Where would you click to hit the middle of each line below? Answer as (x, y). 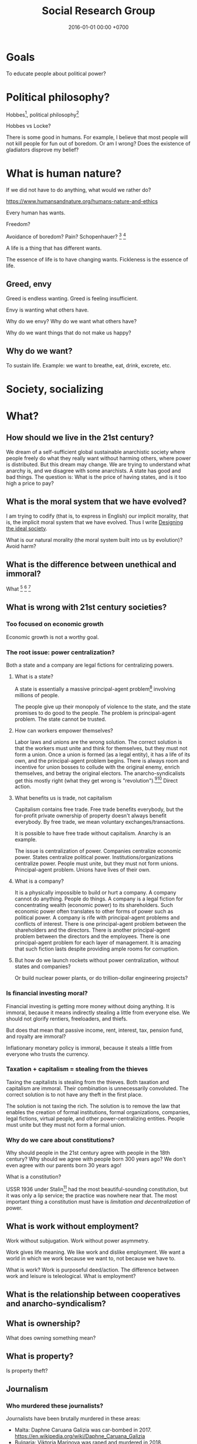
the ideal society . (27, 528)
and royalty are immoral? (36, 1036)
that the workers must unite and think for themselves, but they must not (101, 748)
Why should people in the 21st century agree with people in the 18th (88, 1153)
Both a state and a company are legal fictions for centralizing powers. (90, 665)
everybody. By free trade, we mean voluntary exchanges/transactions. (100, 822)
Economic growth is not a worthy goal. (52, 637)
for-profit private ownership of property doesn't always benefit (91, 816)
